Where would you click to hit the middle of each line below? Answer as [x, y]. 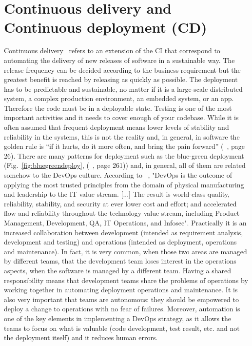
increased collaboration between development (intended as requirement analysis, [124, 232]
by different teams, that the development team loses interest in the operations [120, 261]
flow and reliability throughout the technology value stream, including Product [122, 213]
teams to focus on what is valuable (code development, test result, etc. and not [122, 328]
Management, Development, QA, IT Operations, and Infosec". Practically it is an [125, 223]
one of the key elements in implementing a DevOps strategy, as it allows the [118, 318]
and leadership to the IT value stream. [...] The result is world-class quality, [117, 194]
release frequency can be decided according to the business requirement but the [122, 70]
